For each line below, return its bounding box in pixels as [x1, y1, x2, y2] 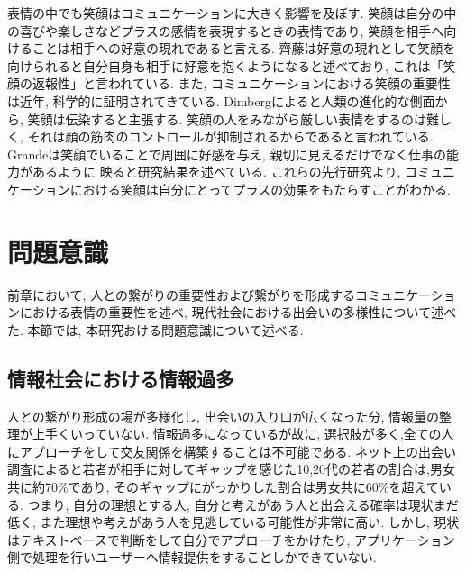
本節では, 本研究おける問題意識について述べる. [27, 320, 304, 339]
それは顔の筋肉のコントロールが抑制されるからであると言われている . [27, 127, 434, 146]
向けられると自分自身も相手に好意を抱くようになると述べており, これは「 [7, 56, 443, 75]
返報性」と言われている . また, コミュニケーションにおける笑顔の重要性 [32, 74, 451, 93]
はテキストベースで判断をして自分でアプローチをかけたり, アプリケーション [7, 530, 455, 549]
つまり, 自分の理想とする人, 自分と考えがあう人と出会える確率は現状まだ [27, 495, 459, 513]
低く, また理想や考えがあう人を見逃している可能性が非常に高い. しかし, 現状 [7, 513, 460, 531]
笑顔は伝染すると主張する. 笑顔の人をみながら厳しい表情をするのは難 [27, 109, 440, 128]
